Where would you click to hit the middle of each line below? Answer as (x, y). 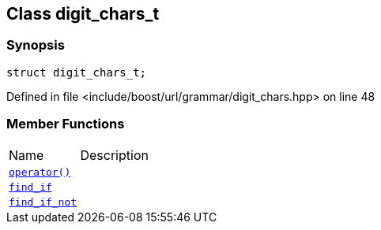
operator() (40, 172)
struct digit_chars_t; (77, 72)
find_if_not (43, 202)
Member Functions (66, 124)
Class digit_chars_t (83, 14)
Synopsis (36, 45)
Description (114, 155)
